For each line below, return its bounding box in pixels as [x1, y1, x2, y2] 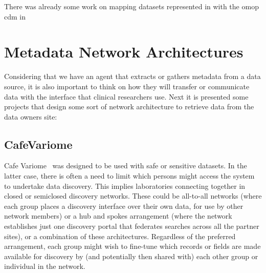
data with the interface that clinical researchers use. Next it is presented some [4, 91, 249, 102]
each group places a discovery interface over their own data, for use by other [4, 200, 243, 211]
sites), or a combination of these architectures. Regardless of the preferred [4, 230, 236, 241]
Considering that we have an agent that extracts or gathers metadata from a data [4, 71, 261, 82]
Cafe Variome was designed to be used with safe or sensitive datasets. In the [4, 160, 247, 171]
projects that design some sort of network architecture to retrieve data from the [4, 101, 254, 112]
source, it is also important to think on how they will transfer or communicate [4, 81, 250, 91]
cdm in [4, 11, 26, 22]
